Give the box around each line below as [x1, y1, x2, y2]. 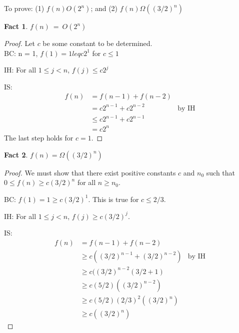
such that [206, 167, 235, 177]
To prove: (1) [4, 3, 44, 13]
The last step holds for [4, 132, 73, 142]
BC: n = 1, [4, 47, 38, 58]
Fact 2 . [4, 149, 28, 159]
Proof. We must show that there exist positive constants [4, 167, 176, 177]
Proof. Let [4, 38, 35, 48]
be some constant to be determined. [42, 38, 152, 48]
